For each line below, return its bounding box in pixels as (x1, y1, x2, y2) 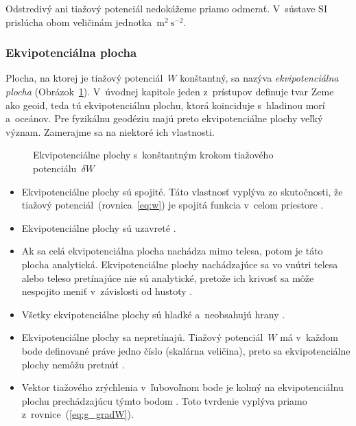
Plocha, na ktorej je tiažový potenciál (5, 71, 163, 85)
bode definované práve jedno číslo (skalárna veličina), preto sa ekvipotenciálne (21, 343, 351, 357)
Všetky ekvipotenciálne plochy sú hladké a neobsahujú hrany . (21, 307, 285, 321)
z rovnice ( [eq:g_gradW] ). (21, 407, 134, 421)
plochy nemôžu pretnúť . (21, 357, 125, 371)
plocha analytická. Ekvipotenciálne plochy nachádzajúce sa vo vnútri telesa (21, 257, 338, 271)
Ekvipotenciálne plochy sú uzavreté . (21, 220, 176, 235)
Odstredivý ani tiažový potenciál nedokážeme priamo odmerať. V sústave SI (5, 1, 327, 15)
